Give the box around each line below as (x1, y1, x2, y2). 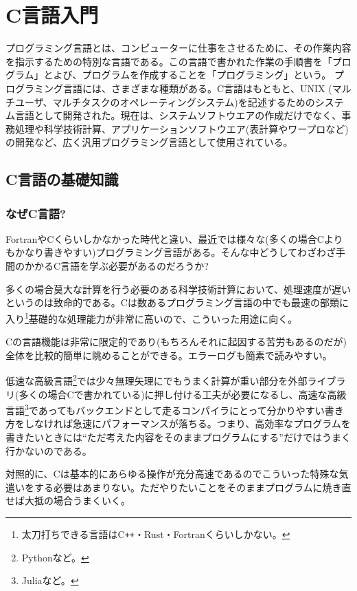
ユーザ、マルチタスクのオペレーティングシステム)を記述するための (14, 94, 315, 109)
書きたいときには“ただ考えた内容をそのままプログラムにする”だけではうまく (5, 429, 351, 444)
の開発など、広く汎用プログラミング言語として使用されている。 (5, 135, 293, 149)
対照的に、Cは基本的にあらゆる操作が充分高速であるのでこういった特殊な (5, 466, 339, 481)
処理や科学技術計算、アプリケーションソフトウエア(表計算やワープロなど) (14, 121, 349, 136)
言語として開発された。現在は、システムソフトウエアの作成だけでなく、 (14, 108, 342, 122)
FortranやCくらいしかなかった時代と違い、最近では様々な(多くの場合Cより (5, 231, 343, 246)
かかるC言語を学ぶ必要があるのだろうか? (24, 259, 209, 273)
